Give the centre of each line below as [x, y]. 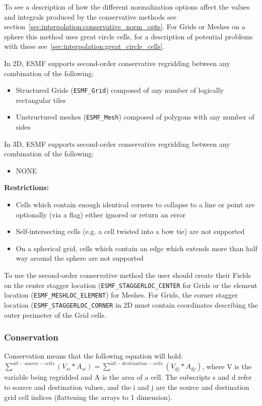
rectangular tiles [41, 100]
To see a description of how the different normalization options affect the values [127, 7]
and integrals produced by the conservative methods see [90, 16]
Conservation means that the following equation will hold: [93, 356]
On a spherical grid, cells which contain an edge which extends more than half [137, 248]
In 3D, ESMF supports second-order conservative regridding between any [117, 143]
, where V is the [227, 366]
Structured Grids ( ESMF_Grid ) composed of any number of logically [120, 90]
